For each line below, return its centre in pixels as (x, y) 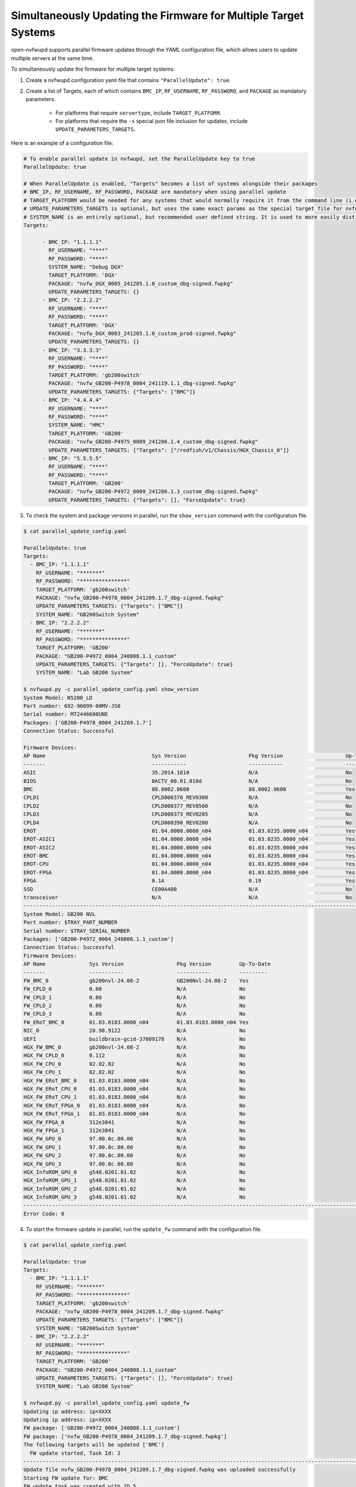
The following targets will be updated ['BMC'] (94, 1445)
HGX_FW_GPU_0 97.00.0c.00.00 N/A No (135, 1139)
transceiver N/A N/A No (188, 898)
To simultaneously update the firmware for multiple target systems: (93, 69)
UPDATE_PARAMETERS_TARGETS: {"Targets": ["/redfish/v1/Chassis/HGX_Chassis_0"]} (169, 450)
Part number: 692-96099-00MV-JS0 (72, 706)
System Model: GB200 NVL (60, 914)
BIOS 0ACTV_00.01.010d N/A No (188, 781)
